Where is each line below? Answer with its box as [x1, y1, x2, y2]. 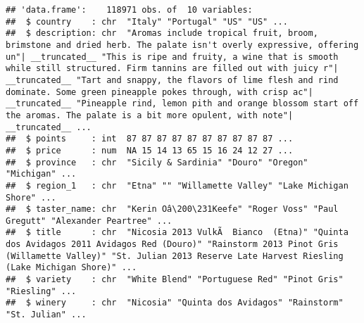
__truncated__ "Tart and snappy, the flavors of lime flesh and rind [6, 75, 339, 85]
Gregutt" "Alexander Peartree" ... [6, 215, 172, 226]
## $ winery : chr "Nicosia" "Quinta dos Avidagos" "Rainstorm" [6, 298, 344, 308]
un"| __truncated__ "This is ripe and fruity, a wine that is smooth [6, 51, 339, 62]
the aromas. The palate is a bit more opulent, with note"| [6, 110, 294, 120]
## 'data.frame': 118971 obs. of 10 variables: [6, 5, 253, 15]
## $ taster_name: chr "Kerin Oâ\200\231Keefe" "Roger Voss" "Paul [6, 204, 339, 215]
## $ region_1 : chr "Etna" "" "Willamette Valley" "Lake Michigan [6, 180, 349, 191]
